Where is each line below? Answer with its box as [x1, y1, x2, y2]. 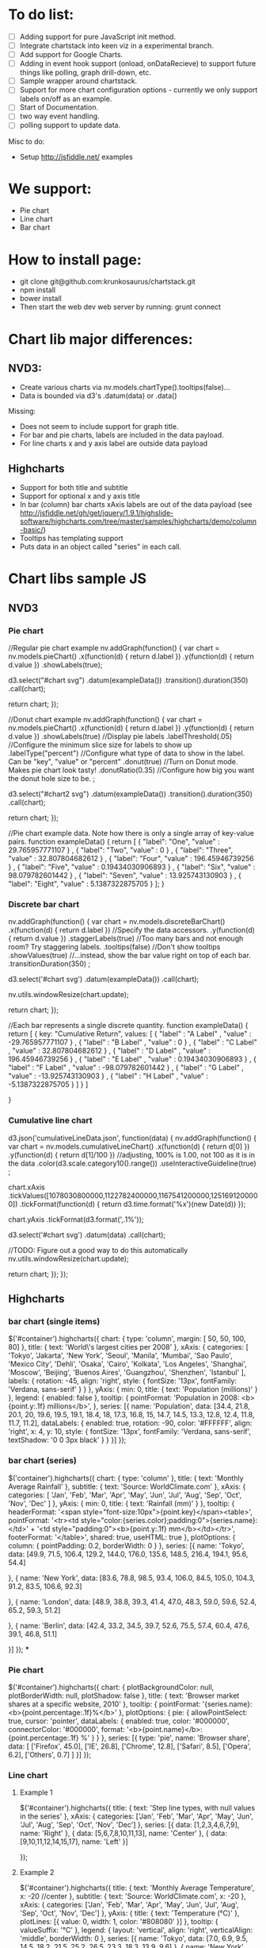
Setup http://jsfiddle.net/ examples [19, 152, 133, 161]
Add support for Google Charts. [19, 50, 123, 60]
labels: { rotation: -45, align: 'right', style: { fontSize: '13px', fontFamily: [8, 1376, 237, 1386]
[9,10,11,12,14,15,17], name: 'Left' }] [19, 1837, 128, 1846]
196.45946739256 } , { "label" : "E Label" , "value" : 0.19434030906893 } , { [8, 1054, 257, 1064]
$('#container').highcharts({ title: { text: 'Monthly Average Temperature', [19, 1883, 255, 1892]
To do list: [8, 6, 74, 24]
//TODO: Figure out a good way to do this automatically [8, 1245, 188, 1254]
